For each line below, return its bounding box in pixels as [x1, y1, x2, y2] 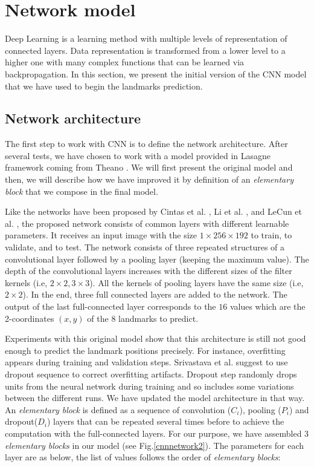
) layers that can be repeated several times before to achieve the [46, 415, 284, 428]
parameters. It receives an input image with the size [5, 229, 197, 241]
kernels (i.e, [5, 276, 48, 289]
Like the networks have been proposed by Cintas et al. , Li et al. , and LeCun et [5, 205, 303, 218]
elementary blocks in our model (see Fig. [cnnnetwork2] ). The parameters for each [5, 439, 304, 451]
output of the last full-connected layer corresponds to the [5, 300, 216, 313]
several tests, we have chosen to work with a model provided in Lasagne [5, 149, 271, 162]
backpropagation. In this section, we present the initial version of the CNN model [5, 67, 307, 80]
